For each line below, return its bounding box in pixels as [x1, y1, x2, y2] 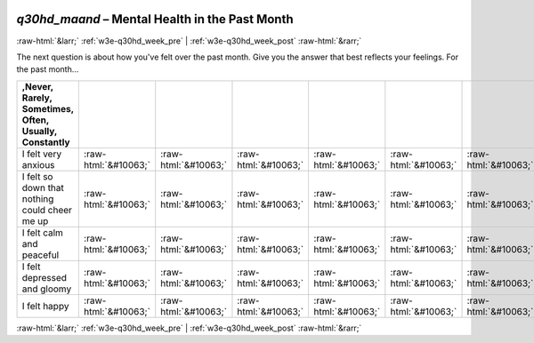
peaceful [21, 249, 60, 261]
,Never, [21, 80, 53, 92]
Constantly [21, 136, 70, 148]
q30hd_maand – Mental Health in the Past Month [16, 12, 294, 27]
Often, [21, 114, 49, 126]
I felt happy [21, 299, 69, 312]
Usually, [21, 124, 58, 137]
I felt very [21, 148, 62, 160]
